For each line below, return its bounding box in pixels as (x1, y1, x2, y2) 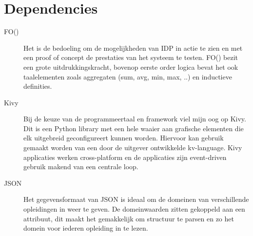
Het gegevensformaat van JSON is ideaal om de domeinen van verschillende (23, 194, 249, 204)
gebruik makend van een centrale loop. (23, 161, 138, 172)
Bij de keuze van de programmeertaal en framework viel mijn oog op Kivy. (23, 114, 246, 124)
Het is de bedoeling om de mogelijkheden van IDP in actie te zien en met (23, 42, 243, 53)
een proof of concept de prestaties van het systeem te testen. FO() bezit (23, 52, 238, 62)
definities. (23, 81, 52, 91)
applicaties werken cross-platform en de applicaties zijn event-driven (23, 152, 227, 162)
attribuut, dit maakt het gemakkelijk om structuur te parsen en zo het (23, 213, 234, 223)
